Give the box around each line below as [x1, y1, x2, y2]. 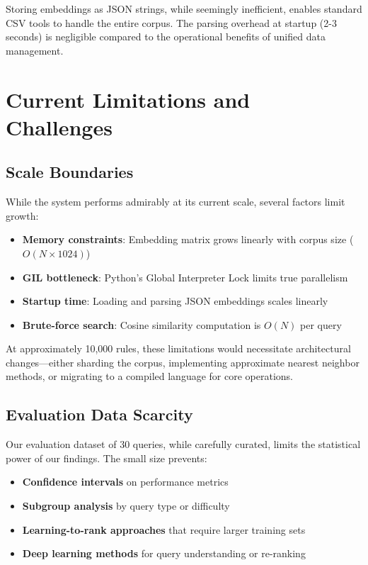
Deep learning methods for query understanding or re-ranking [22, 546, 306, 561]
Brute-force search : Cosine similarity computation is [22, 317, 261, 332]
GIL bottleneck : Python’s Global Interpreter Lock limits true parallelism [22, 269, 348, 284]
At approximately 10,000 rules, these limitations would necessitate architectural [6, 341, 351, 356]
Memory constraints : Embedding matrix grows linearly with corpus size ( [22, 232, 354, 247]
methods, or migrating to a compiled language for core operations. [6, 369, 293, 384]
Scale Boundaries [6, 161, 134, 183]
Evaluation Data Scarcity [6, 403, 193, 425]
